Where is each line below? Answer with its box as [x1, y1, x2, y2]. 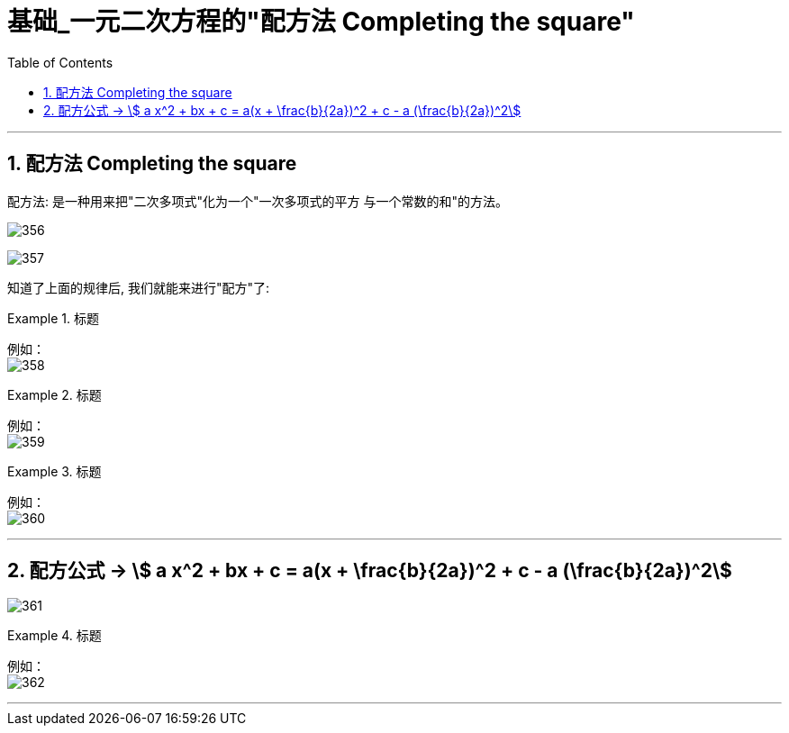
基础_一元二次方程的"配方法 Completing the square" [7, 6, 635, 37]
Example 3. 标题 [7, 463, 102, 479]
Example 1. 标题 [7, 310, 99, 326]
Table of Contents [7, 54, 113, 70]
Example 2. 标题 [7, 386, 102, 403]
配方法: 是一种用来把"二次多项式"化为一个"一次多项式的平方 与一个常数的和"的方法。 [7, 193, 508, 209]
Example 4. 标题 [7, 628, 102, 644]
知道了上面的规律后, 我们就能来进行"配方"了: [7, 279, 270, 295]
